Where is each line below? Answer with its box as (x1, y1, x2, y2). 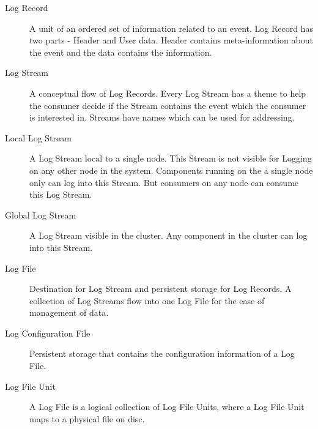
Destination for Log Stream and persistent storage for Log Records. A (29, 282, 292, 295)
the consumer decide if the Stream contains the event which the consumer (29, 99, 306, 111)
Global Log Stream (5, 208, 76, 221)
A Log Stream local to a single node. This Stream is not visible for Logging (29, 152, 312, 165)
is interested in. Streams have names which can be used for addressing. (29, 111, 295, 124)
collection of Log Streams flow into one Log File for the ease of (29, 294, 265, 307)
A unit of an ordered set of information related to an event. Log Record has (29, 21, 313, 34)
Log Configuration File (5, 326, 91, 339)
